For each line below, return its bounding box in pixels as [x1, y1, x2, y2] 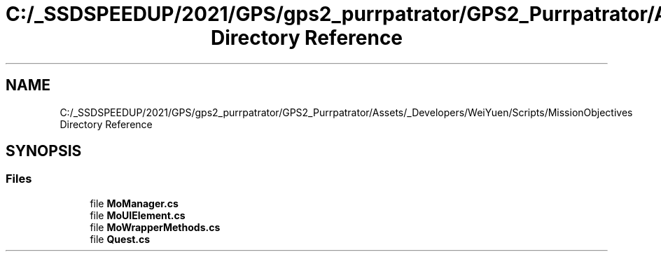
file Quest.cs [90, 232, 151, 245]
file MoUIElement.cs [90, 209, 186, 221]
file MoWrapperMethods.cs [90, 221, 221, 233]
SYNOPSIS [6, 142, 82, 160]
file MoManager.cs [90, 197, 179, 209]
